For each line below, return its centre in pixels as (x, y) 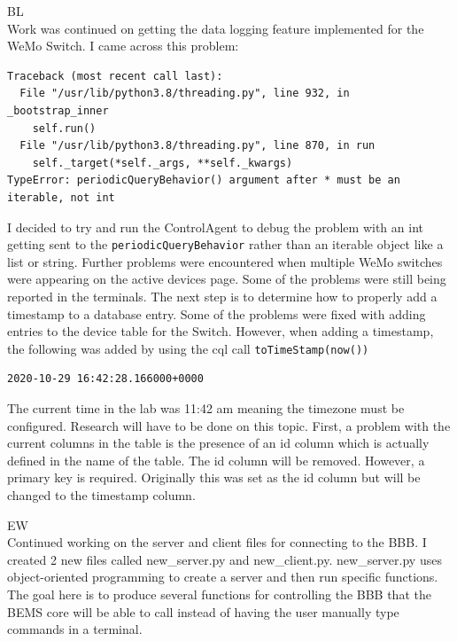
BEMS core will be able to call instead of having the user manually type (203, 611)
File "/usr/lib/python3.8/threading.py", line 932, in (185, 94)
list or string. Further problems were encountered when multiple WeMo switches (225, 261)
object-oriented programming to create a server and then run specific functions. (223, 577)
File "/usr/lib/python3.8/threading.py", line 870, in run (198, 146)
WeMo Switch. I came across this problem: (123, 46)
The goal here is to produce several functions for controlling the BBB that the (219, 594)
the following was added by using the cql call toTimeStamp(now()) (188, 348)
